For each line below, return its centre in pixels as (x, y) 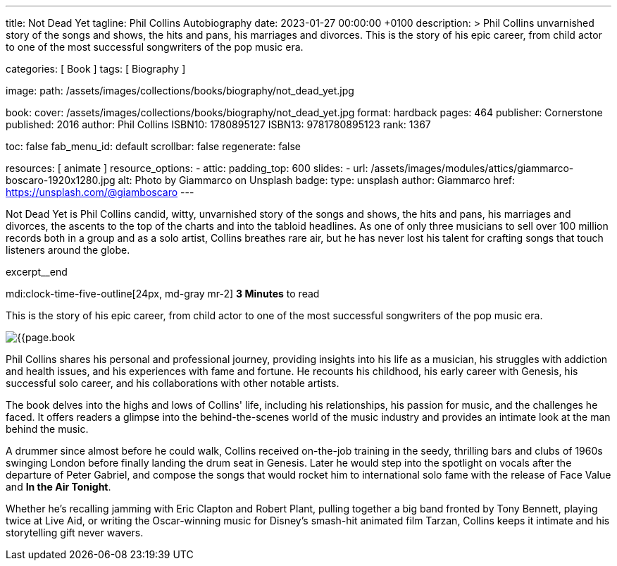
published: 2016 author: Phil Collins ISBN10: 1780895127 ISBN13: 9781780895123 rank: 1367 (218, 124)
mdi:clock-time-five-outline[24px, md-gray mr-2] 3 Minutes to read (163, 294)
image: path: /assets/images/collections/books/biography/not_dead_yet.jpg (180, 91)
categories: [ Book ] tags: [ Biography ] (96, 69)
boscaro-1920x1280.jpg (61, 180)
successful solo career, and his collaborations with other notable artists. (173, 383)
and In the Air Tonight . (58, 487)
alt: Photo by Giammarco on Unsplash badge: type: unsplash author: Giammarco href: (317, 180)
